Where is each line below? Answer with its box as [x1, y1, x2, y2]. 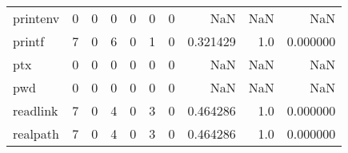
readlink [13, 101, 58, 120]
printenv [13, 9, 60, 27]
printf [13, 32, 45, 50]
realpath [13, 124, 59, 143]
